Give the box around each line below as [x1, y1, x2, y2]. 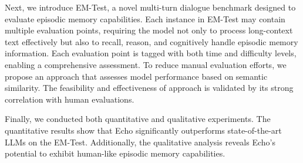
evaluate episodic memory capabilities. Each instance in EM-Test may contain [5, 12, 285, 25]
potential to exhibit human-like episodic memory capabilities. [5, 147, 225, 159]
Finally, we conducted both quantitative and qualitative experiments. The [5, 113, 271, 125]
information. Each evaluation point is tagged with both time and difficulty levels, [5, 47, 297, 59]
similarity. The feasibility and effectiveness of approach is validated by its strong [5, 81, 294, 94]
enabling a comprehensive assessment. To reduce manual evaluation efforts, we [5, 58, 287, 70]
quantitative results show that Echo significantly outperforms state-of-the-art [5, 124, 282, 136]
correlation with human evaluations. [5, 93, 134, 105]
